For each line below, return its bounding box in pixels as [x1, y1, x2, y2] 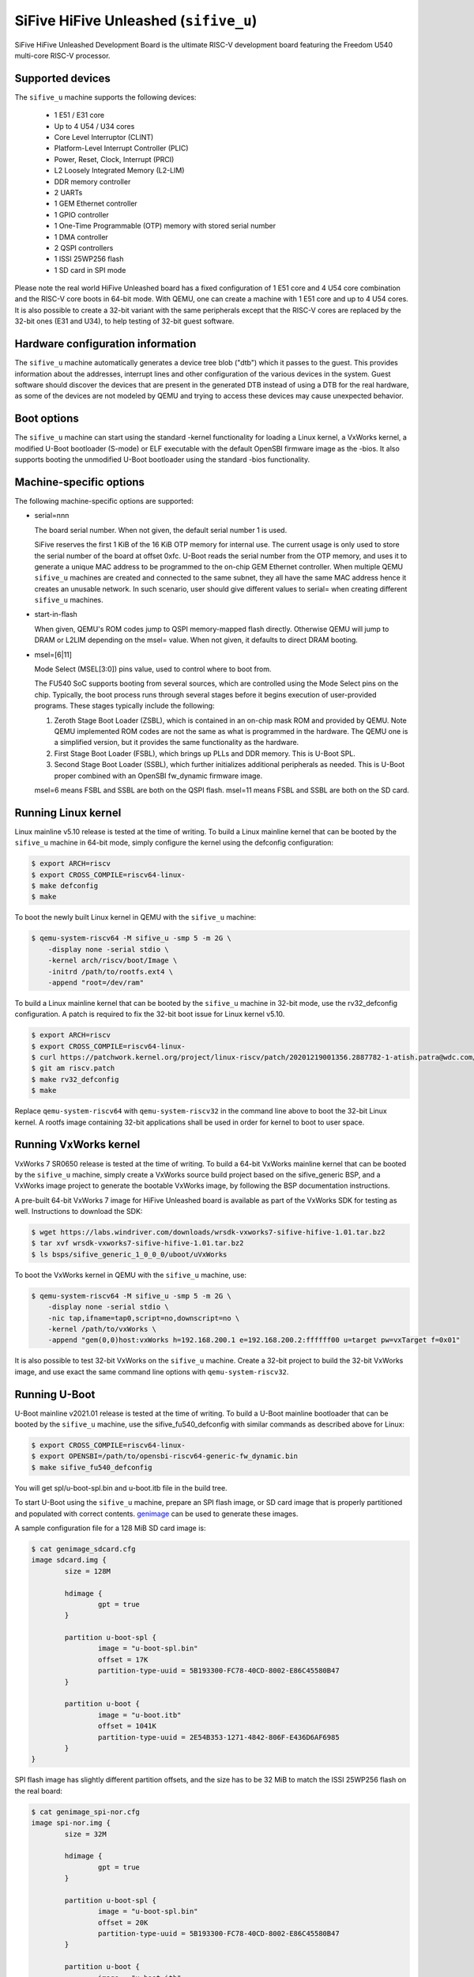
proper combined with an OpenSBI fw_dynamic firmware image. [54, 771, 263, 781]
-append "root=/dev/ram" [47, 977, 145, 987]
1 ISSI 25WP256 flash [54, 254, 124, 264]
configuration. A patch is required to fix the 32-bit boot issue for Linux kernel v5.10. [14, 1009, 285, 1019]
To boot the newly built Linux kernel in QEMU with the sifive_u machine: [14, 913, 257, 922]
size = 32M [64, 1829, 107, 1839]
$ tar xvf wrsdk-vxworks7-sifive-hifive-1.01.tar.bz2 [31, 1238, 244, 1248]
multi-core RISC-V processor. [14, 51, 111, 60]
